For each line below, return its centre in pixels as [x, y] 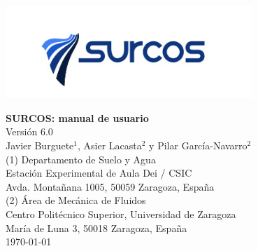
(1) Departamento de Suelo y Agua [81, 159]
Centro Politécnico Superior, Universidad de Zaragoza [121, 214]
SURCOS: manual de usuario [77, 117]
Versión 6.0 [29, 131]
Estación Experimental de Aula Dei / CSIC [99, 173]
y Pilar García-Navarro [198, 145]
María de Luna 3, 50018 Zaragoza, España [96, 228]
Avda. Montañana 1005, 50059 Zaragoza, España [110, 186]
